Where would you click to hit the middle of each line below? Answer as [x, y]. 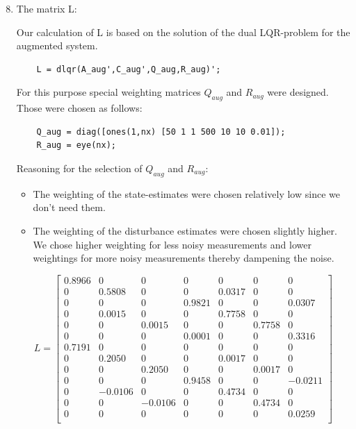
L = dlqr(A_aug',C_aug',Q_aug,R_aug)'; [129, 69]
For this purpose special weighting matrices [108, 92]
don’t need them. [69, 207]
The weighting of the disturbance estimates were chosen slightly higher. [185, 230]
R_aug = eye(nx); [76, 145]
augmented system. [57, 45]
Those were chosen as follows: [79, 108]
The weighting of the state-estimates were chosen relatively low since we [186, 193]
